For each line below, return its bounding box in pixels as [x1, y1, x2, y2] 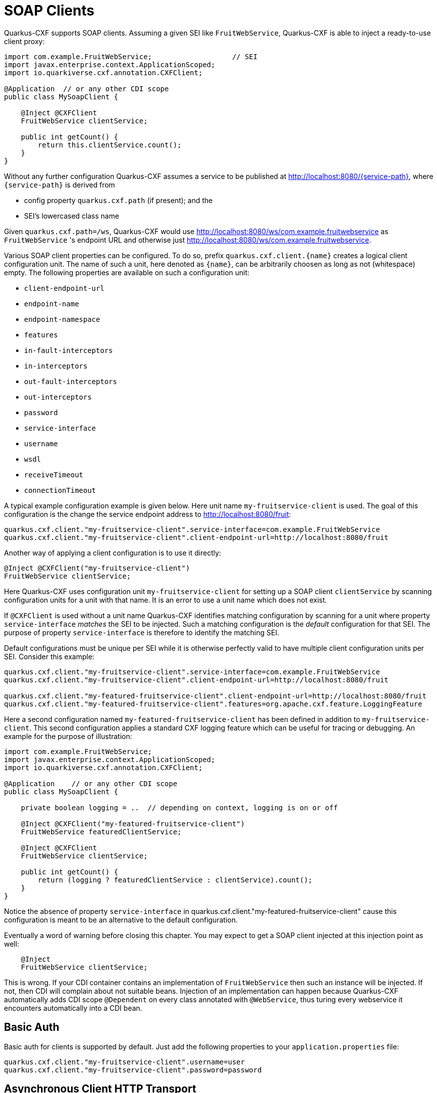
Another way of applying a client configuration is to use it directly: [4, 548, 222, 557]
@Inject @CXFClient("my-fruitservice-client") [4, 564, 190, 572]
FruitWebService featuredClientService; [21, 827, 182, 836]
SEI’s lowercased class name [24, 211, 119, 220]
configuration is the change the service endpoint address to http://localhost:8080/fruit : [4, 509, 291, 518]
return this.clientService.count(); [38, 140, 182, 149]
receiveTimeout [24, 470, 84, 479]
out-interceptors [24, 393, 92, 401]
